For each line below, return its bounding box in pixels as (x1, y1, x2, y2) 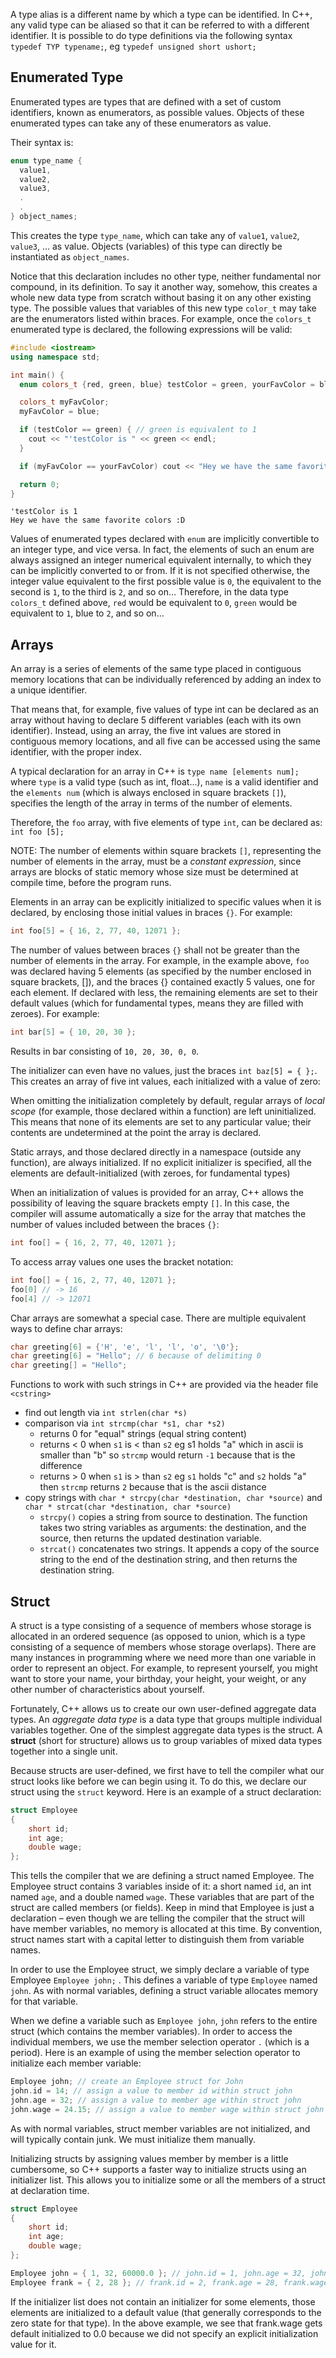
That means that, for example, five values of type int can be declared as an (10, 704, 320, 716)
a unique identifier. (10, 684, 88, 696)
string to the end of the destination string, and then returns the (39, 1554, 298, 1566)
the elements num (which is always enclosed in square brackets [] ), (10, 787, 287, 799)
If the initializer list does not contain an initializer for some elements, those (10, 2295, 316, 2308)
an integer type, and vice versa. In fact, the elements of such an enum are (10, 544, 315, 556)
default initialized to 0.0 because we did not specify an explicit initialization (10, 2327, 319, 2339)
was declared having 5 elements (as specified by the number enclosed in (10, 965, 312, 978)
